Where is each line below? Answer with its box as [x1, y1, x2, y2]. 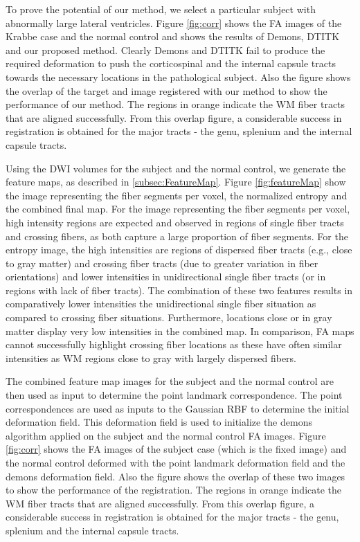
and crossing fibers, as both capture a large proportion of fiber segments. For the [6, 228, 348, 243]
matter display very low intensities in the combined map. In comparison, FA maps [6, 323, 354, 338]
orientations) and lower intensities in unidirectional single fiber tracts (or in [6, 269, 326, 284]
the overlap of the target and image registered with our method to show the [6, 83, 327, 98]
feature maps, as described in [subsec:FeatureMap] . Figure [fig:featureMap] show [6, 174, 346, 189]
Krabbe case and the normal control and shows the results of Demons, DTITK [6, 29, 340, 44]
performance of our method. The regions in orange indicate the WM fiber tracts [6, 97, 345, 111]
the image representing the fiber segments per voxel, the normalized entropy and [6, 188, 348, 202]
